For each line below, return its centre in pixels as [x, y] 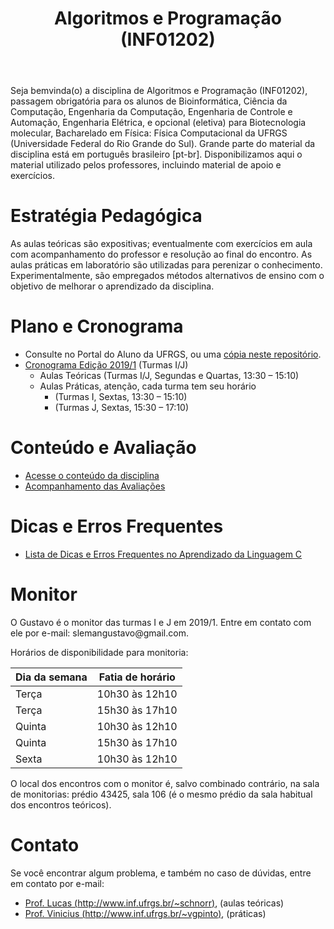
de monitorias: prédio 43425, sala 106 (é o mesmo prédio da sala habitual [161, 794]
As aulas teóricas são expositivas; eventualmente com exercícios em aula [161, 244]
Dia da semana [51, 677]
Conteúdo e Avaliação [103, 448]
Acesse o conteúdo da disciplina [92, 475]
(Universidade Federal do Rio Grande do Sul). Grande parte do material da [163, 144]
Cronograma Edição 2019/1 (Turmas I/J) [106, 365]
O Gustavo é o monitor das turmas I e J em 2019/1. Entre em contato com [161, 622]
